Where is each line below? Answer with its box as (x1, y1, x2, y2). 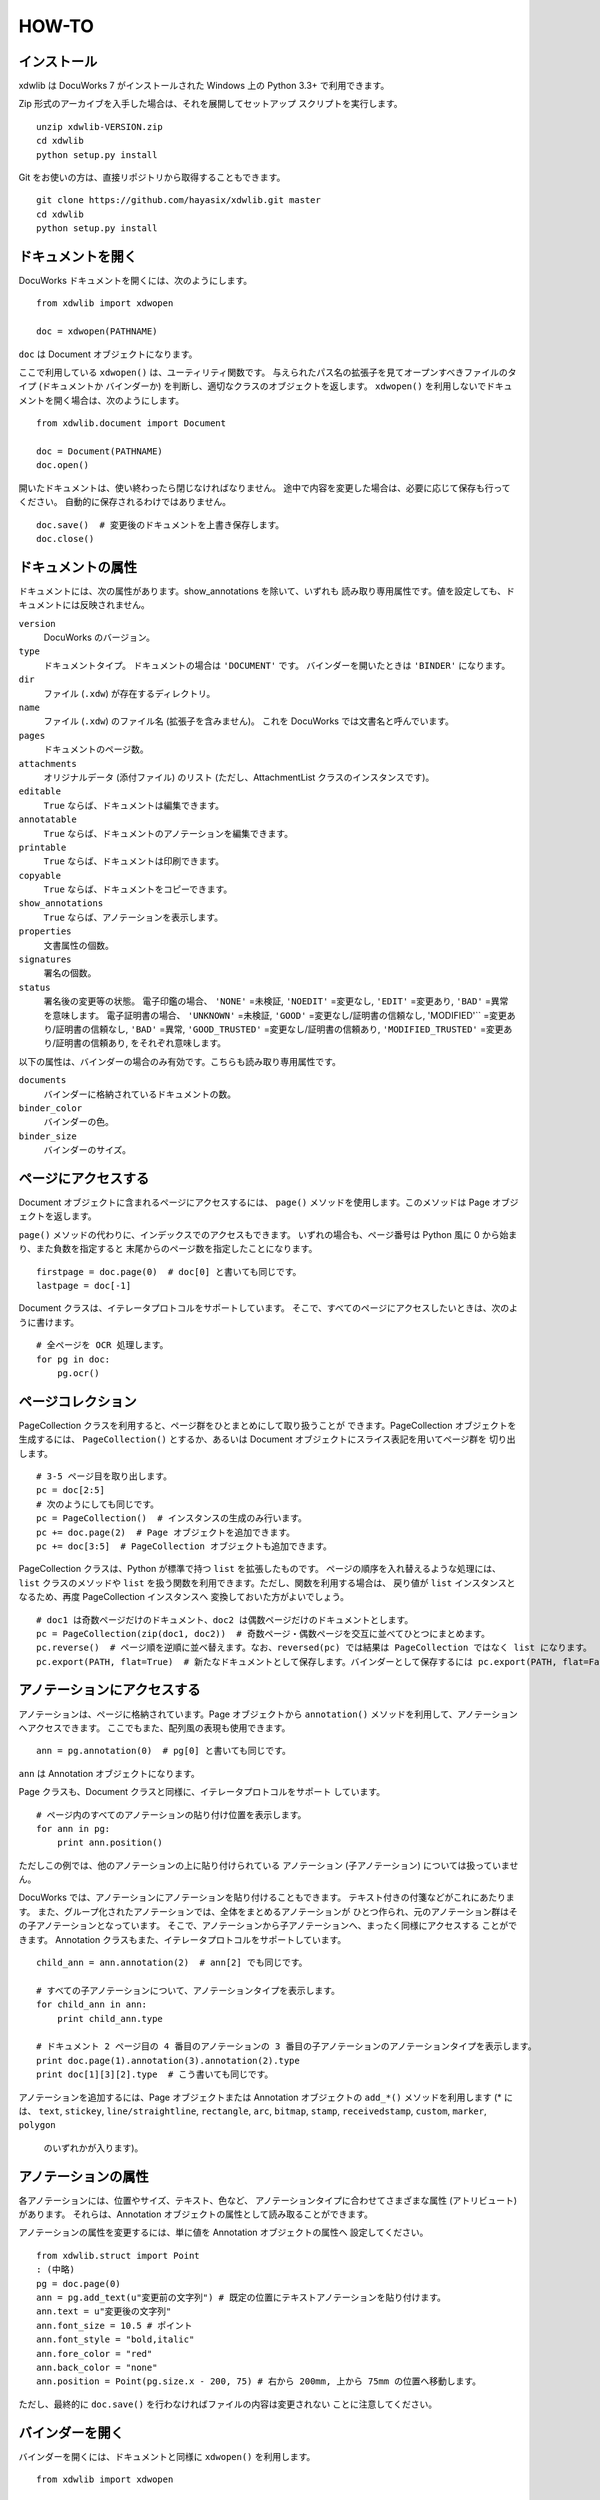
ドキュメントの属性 (18, 558, 137, 575)
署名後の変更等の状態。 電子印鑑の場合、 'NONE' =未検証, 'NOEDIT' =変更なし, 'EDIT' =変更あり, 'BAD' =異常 (43, 995, 509, 1007)
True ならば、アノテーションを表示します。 (43, 911, 224, 923)
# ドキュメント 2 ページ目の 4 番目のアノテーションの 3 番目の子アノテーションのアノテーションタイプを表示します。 (36, 2041, 537, 2052)
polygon (18, 2120, 57, 2131)
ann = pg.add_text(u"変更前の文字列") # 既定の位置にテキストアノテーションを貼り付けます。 (36, 2291, 447, 2303)
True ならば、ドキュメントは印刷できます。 (43, 855, 225, 867)
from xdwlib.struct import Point (36, 2250, 200, 2261)
